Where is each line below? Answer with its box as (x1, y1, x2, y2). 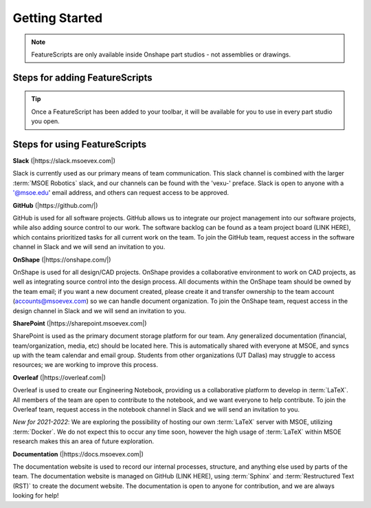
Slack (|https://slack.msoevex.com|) (12, 157, 116, 165)
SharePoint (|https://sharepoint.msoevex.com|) (12, 319, 147, 327)
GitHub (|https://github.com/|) (12, 201, 98, 209)
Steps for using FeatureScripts (12, 138, 147, 150)
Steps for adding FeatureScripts (12, 72, 153, 83)
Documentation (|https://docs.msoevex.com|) (12, 449, 144, 458)
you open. (31, 117, 60, 125)
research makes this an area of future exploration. (12, 437, 155, 445)
